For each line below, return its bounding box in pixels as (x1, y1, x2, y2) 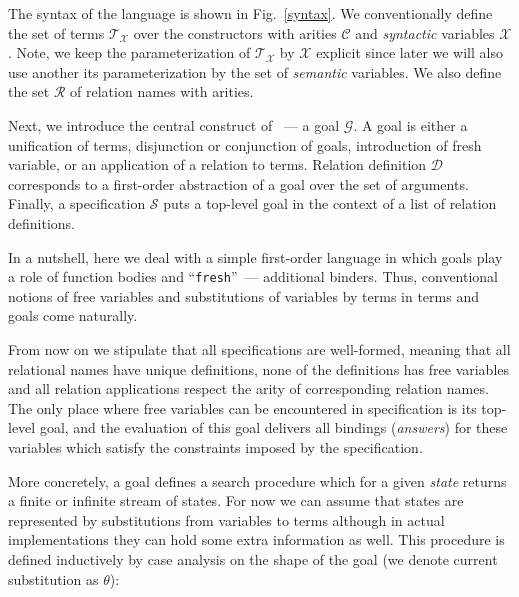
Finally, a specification (8, 193, 146, 214)
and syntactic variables (355, 22, 495, 43)
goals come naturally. (8, 305, 138, 326)
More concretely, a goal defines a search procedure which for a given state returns (8, 470, 507, 491)
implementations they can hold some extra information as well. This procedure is (8, 529, 505, 550)
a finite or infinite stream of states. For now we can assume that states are (8, 490, 464, 511)
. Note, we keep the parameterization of (8, 42, 251, 63)
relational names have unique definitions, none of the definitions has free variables (8, 358, 510, 379)
